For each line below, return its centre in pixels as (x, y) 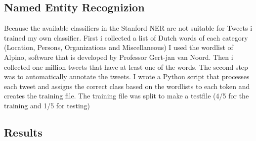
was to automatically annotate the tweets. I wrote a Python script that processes (127, 76)
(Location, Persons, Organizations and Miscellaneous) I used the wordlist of (119, 47)
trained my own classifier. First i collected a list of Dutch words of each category (126, 37)
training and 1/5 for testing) (47, 105)
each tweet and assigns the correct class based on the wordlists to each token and (127, 86)
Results (23, 132)
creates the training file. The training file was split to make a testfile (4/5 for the (127, 96)
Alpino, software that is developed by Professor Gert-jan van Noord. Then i (119, 57)
